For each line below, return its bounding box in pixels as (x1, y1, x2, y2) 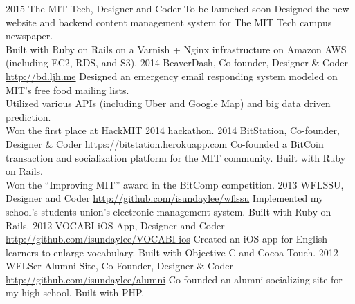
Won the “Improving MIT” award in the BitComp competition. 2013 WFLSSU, (6, 177, 344, 191)
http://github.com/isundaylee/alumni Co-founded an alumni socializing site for (6, 272, 343, 286)
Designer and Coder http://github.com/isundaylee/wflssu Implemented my (6, 191, 324, 205)
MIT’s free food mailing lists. (6, 82, 129, 97)
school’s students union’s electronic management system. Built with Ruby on (6, 204, 331, 218)
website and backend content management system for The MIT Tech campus (6, 15, 332, 29)
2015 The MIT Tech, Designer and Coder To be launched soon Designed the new (6, 1, 349, 15)
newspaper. (6, 28, 53, 43)
